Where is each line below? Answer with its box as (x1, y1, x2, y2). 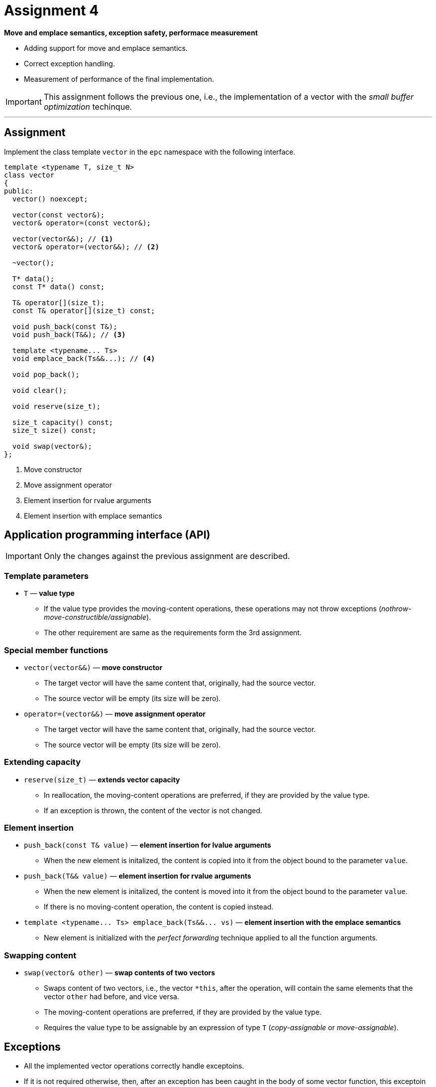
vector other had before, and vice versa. (44, 992, 179, 1001)
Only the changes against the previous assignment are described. (43, 551, 290, 561)
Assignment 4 (4, 2, 99, 19)
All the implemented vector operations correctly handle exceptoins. (24, 1062, 244, 1071)
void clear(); (12, 386, 67, 394)
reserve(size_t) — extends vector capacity (24, 775, 180, 784)
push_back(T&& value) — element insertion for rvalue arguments (24, 872, 251, 881)
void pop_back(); (12, 370, 80, 378)
